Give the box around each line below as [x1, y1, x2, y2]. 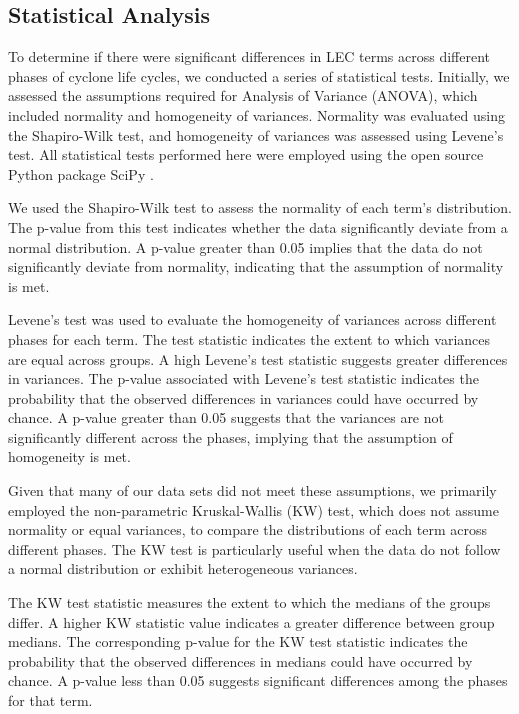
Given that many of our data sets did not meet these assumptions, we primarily [8, 480, 497, 501]
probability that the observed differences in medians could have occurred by [8, 650, 473, 671]
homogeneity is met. [8, 446, 131, 467]
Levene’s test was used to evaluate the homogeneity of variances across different [8, 309, 497, 330]
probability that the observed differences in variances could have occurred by [8, 387, 479, 408]
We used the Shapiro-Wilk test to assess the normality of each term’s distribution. [8, 197, 512, 218]
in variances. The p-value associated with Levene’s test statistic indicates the [8, 368, 479, 389]
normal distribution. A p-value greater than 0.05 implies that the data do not [8, 236, 483, 257]
